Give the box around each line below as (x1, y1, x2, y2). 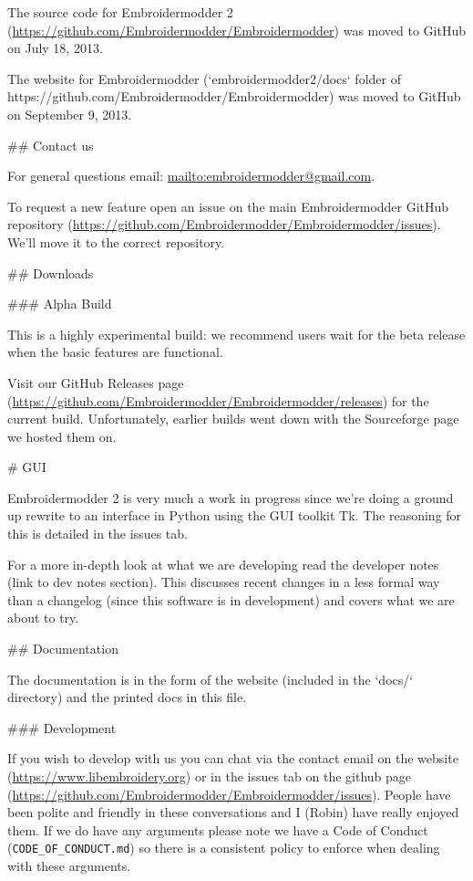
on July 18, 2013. (7, 38, 103, 58)
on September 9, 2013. (7, 104, 132, 123)
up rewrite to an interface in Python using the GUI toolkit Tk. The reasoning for (7, 506, 462, 525)
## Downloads (7, 263, 94, 282)
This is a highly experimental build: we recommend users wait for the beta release (7, 324, 466, 343)
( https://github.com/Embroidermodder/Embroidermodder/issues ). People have (7, 784, 451, 803)
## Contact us (7, 135, 94, 154)
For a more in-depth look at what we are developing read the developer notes (7, 554, 439, 573)
